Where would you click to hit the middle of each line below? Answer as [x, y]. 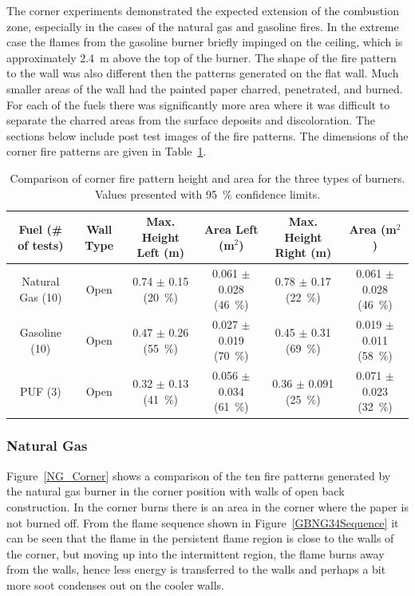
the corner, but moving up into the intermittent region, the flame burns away [196, 553]
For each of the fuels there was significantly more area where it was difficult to [198, 104]
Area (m [373, 229]
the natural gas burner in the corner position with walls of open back [176, 491]
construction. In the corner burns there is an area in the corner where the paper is [207, 506]
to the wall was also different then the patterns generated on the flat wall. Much [203, 73]
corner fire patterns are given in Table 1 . [107, 151]
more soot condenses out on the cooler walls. [115, 584]
